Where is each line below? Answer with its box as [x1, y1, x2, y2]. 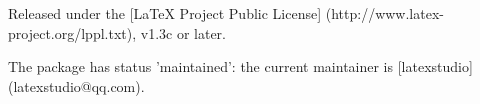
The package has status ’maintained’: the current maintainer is [8, 56, 394, 77]
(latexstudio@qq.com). [8, 75, 145, 96]
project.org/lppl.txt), [8, 22, 137, 43]
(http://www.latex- [325, 3, 444, 23]
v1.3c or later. [140, 22, 226, 43]
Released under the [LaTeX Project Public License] [8, 3, 322, 23]
